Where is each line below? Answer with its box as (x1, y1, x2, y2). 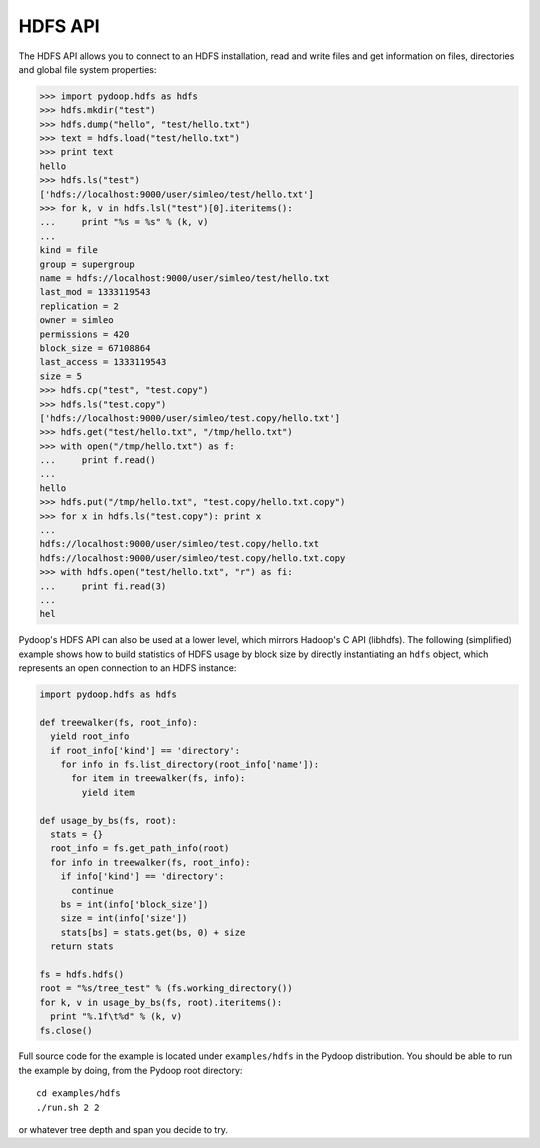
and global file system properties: (18, 63, 157, 75)
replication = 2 (39, 300, 120, 312)
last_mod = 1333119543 (39, 286, 151, 298)
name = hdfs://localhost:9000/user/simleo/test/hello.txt (39, 273, 330, 284)
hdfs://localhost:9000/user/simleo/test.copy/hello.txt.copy (39, 552, 346, 564)
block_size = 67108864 (39, 342, 151, 354)
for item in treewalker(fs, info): (71, 773, 246, 784)
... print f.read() (39, 455, 157, 466)
